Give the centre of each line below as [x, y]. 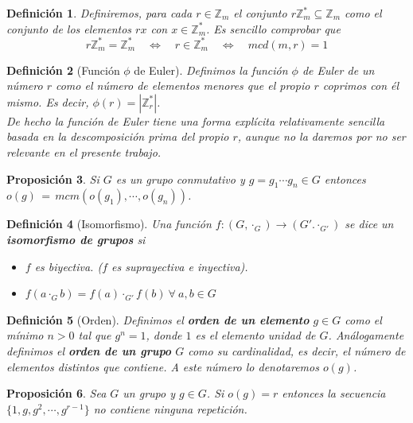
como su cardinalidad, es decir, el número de [297, 351]
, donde [164, 335]
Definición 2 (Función [63, 70]
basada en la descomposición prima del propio [118, 136]
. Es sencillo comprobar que [273, 28]
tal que [95, 335]
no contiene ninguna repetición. [170, 408]
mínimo [25, 335]
